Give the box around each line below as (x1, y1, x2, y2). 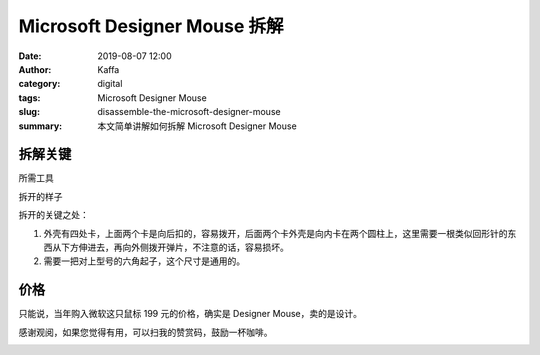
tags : (18, 91, 41, 104)
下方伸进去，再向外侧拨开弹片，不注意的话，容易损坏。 (60, 241, 289, 253)
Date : (18, 50, 42, 62)
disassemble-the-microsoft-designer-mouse (97, 106, 281, 118)
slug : (18, 106, 40, 118)
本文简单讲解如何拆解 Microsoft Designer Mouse (97, 120, 297, 132)
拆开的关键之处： (18, 209, 89, 221)
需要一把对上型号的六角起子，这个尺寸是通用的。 (43, 255, 245, 267)
